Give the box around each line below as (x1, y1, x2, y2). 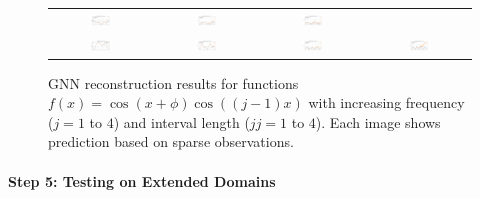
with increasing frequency (308, 92, 465, 113)
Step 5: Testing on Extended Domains (8, 170, 276, 191)
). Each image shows (315, 111, 441, 132)
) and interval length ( (113, 111, 250, 132)
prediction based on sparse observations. (48, 131, 294, 152)
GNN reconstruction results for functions (48, 72, 299, 93)
